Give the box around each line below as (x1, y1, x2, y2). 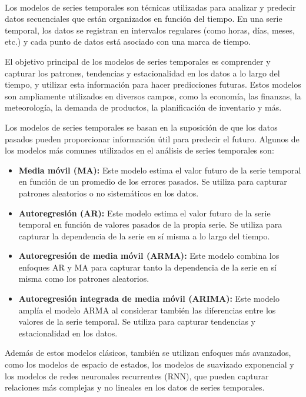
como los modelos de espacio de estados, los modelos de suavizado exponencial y (5, 358, 294, 371)
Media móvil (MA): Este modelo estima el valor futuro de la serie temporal (18, 164, 301, 176)
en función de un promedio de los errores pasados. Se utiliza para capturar (18, 175, 287, 188)
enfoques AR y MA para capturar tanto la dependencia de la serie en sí (18, 261, 277, 273)
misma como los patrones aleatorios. (18, 272, 149, 285)
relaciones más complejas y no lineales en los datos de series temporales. (5, 381, 265, 393)
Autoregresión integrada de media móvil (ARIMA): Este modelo (18, 292, 280, 305)
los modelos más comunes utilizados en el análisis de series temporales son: (5, 144, 274, 156)
